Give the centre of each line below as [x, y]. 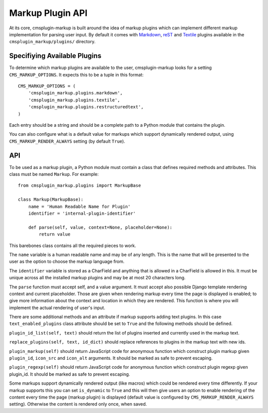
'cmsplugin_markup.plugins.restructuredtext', [86, 107]
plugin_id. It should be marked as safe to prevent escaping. [69, 374]
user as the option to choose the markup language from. [67, 261]
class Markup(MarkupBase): [51, 200]
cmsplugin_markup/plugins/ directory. [52, 42]
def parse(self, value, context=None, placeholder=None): [100, 227]
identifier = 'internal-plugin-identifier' [82, 213]
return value [55, 234]
